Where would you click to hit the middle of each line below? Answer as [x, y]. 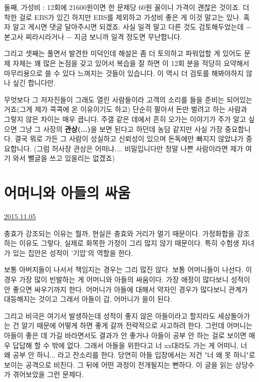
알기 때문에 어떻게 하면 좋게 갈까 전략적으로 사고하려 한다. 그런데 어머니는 [137, 325]
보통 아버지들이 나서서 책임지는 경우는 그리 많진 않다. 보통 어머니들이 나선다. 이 [128, 269]
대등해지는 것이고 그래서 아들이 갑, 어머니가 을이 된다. [88, 299]
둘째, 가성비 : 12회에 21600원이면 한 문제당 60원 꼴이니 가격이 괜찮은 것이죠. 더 [127, 7]
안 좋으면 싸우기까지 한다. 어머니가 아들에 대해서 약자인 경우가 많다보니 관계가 [126, 289]
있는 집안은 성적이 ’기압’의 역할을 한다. [73, 252]
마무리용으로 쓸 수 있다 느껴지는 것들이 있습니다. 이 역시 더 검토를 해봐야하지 [124, 73]
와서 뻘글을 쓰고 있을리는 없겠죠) [64, 158]
